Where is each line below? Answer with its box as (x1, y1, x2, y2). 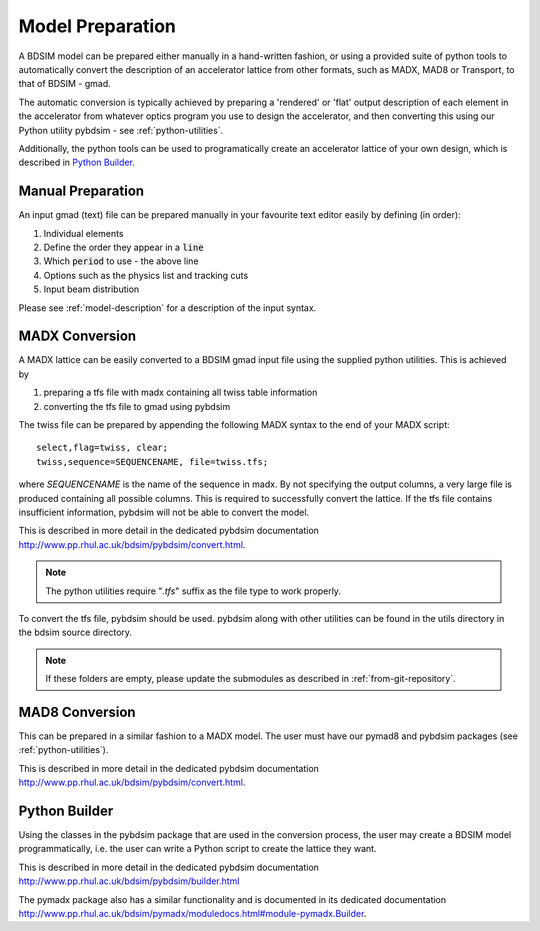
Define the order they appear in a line (43, 241, 204, 253)
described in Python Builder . (18, 156, 135, 169)
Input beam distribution (43, 283, 140, 295)
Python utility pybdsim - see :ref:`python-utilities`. (18, 124, 224, 136)
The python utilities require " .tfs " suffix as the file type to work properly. (45, 585, 342, 597)
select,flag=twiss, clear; (36, 442, 169, 454)
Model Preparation (18, 15, 177, 37)
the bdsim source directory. (18, 626, 133, 639)
